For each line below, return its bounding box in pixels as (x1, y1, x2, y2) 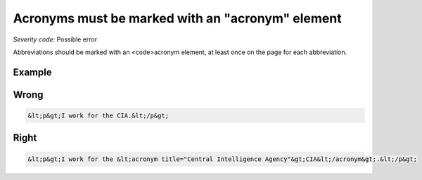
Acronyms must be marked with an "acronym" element (13, 11, 342, 26)
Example (13, 66, 52, 78)
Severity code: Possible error (13, 35, 98, 44)
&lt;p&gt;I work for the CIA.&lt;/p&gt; (27, 111, 169, 120)
